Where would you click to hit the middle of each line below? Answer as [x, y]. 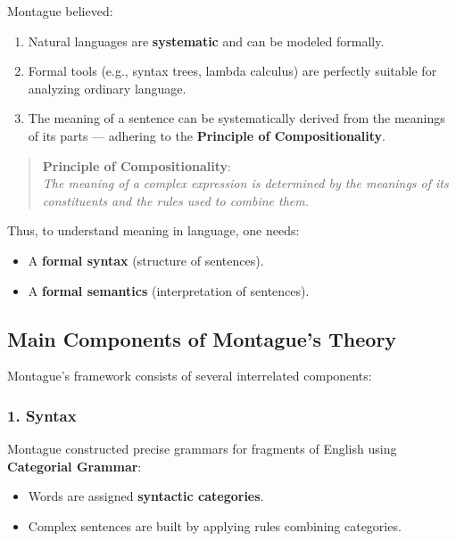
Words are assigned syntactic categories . [146, 496]
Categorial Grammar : [75, 466]
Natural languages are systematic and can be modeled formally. [206, 41]
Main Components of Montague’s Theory [202, 338]
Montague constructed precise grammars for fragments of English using [202, 449]
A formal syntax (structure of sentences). [146, 260]
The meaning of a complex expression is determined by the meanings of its [245, 183]
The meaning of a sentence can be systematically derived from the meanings [236, 118]
